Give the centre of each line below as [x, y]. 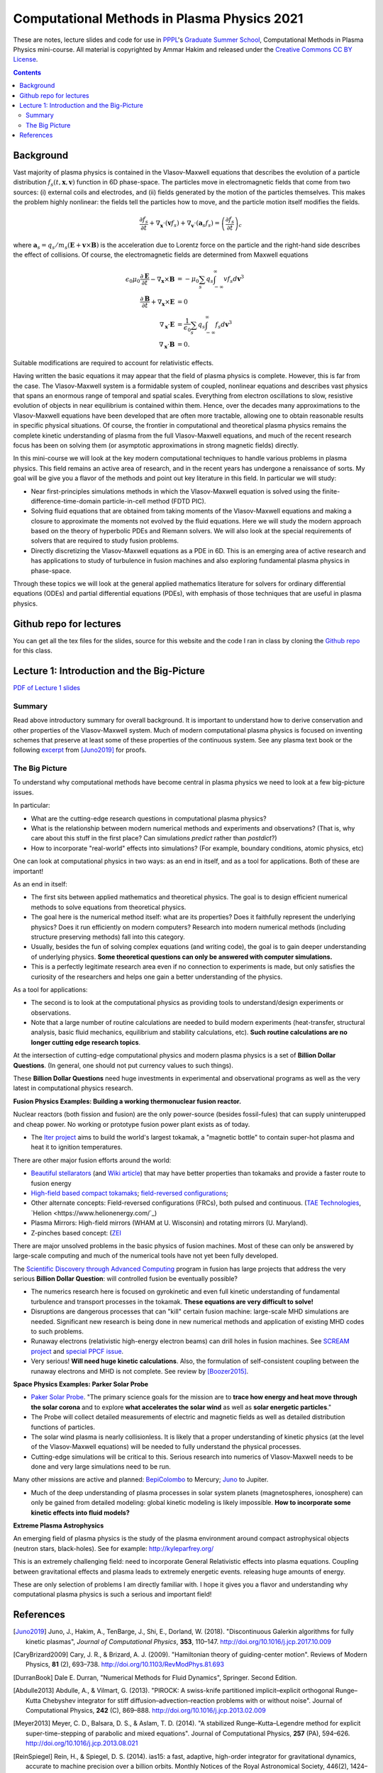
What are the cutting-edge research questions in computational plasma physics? [149, 818]
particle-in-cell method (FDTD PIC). [154, 501]
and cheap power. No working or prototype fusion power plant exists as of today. [132, 1124]
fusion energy [51, 1183]
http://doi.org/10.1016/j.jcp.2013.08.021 [82, 1743]
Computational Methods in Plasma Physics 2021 [158, 18]
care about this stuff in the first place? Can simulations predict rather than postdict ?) [154, 838]
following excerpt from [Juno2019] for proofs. [80, 750]
